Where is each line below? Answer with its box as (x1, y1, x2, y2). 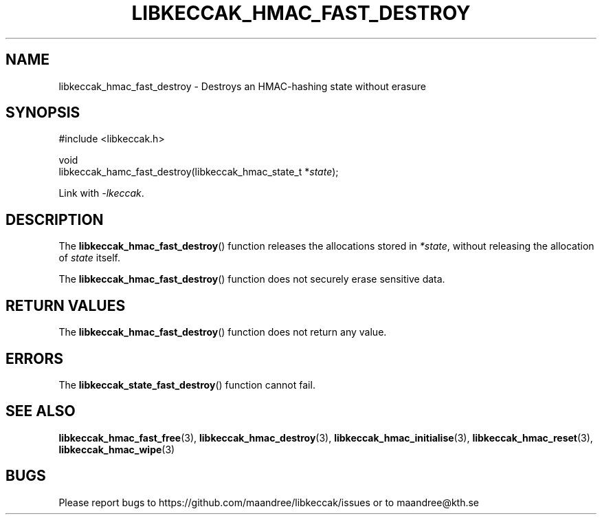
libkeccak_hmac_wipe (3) (58, 443, 175, 455)
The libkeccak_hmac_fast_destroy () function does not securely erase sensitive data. (58, 273, 445, 285)
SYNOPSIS (5, 104, 80, 122)
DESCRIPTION (5, 210, 104, 228)
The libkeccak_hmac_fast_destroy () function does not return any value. (58, 326, 387, 338)
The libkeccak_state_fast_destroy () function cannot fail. (58, 378, 315, 391)
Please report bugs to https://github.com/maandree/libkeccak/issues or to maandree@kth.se (58, 496, 480, 508)
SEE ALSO (5, 402, 76, 420)
